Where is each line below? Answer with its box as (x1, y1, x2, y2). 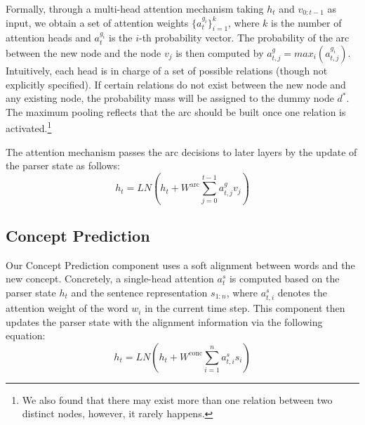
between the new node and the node (6, 45, 161, 60)
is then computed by (175, 45, 264, 60)
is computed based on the (229, 271, 340, 286)
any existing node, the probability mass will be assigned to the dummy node (6, 91, 334, 105)
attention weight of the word (6, 301, 128, 315)
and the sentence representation (71, 285, 208, 299)
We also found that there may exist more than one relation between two (22, 392, 333, 407)
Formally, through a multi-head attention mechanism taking (6, 1, 264, 15)
